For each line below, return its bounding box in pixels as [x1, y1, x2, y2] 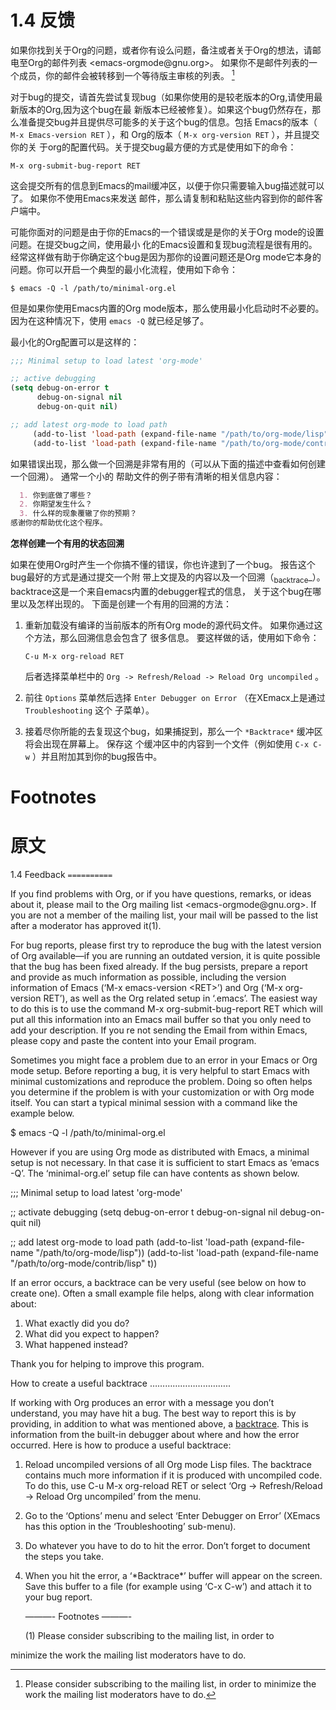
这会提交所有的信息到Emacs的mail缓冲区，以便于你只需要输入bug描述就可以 [10, 179, 325, 191]
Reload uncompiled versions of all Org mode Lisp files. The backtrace [24, 1459, 313, 1471]
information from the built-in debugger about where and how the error [10, 1429, 300, 1441]
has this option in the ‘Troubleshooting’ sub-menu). [24, 1521, 237, 1533]
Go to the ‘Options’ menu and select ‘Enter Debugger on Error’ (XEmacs [24, 1510, 321, 1522]
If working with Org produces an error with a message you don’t [10, 1397, 275, 1409]
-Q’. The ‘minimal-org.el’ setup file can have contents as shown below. [10, 1167, 300, 1180]
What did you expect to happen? [24, 1328, 160, 1340]
